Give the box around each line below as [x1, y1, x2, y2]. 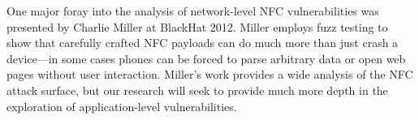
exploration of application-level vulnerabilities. [6, 97, 237, 114]
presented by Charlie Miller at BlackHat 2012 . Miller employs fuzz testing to [6, 18, 388, 35]
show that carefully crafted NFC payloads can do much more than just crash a [6, 34, 399, 51]
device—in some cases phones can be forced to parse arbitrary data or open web [6, 49, 406, 66]
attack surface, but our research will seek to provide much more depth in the [6, 81, 388, 98]
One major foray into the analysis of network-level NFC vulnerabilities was [6, 2, 379, 19]
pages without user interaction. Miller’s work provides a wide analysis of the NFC [6, 66, 413, 83]
